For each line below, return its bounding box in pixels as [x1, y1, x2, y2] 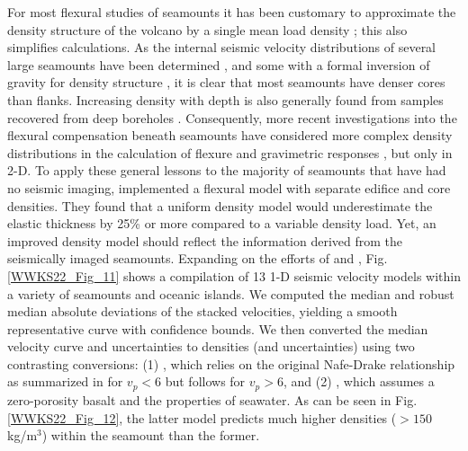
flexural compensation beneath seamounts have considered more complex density [7, 126, 453, 145]
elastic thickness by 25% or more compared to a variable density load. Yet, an [7, 214, 436, 233]
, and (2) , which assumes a [283, 372, 435, 391]
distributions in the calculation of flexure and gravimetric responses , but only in [7, 143, 453, 162]
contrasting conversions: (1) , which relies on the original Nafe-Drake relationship [7, 354, 455, 373]
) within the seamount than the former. [41, 426, 260, 445]
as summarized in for [7, 372, 123, 391]
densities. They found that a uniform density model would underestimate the [7, 196, 433, 215]
